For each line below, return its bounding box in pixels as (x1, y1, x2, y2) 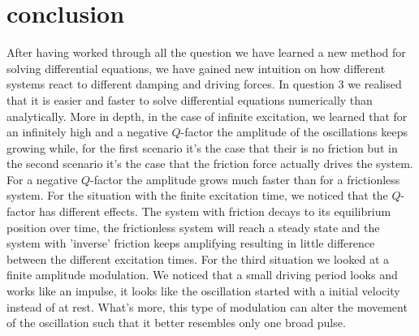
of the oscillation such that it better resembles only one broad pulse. (6, 314, 346, 331)
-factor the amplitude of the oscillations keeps (180, 123, 408, 140)
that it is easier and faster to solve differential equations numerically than (6, 91, 373, 108)
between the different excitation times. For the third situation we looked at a (6, 250, 390, 267)
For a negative (6, 170, 78, 187)
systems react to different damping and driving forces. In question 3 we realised (6, 75, 402, 93)
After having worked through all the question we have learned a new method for (6, 44, 406, 61)
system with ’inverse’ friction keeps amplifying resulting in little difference (6, 235, 375, 252)
